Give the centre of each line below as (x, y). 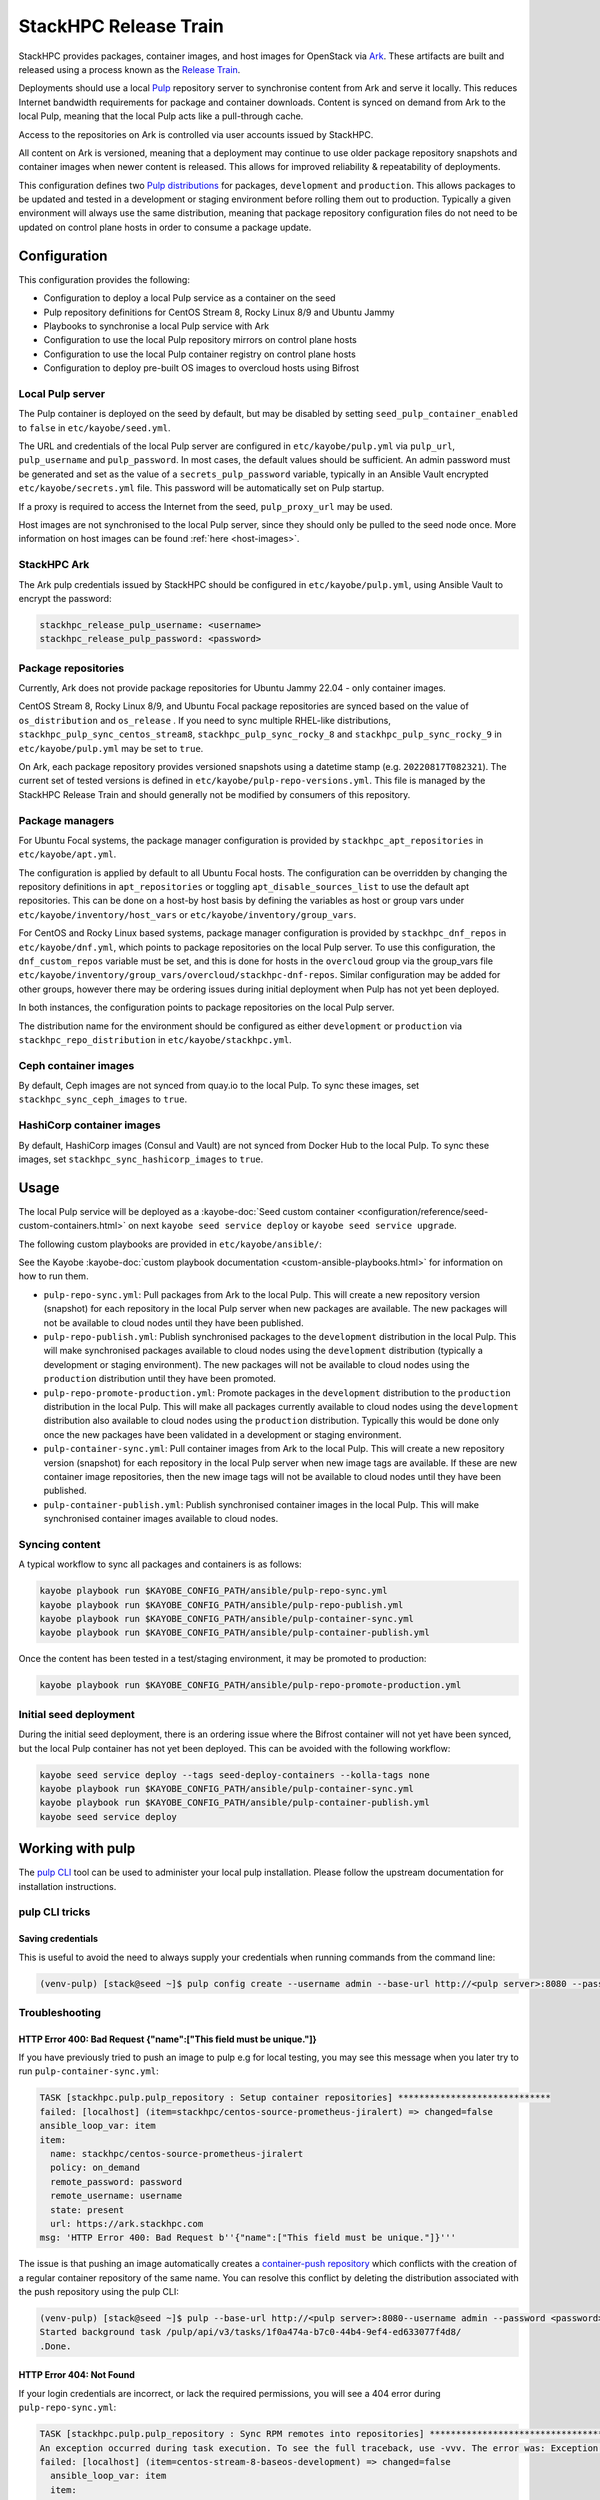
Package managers (66, 820)
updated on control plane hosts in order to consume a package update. (165, 227)
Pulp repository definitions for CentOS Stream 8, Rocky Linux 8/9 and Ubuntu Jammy (219, 312)
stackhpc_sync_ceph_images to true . (103, 1099)
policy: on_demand (95, 2168)
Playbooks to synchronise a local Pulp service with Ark (156, 326)
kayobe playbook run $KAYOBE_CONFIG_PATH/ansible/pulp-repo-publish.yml (221, 1604)
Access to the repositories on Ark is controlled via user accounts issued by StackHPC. (196, 134)
